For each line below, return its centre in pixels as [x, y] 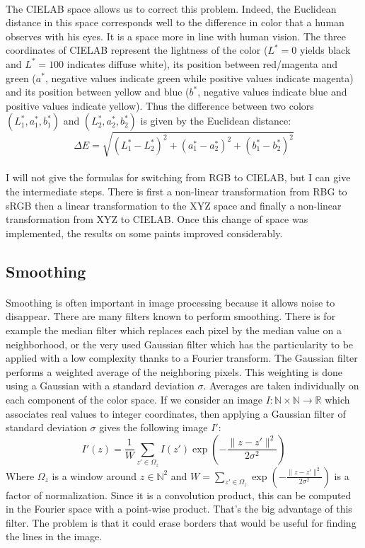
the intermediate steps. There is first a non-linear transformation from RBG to [176, 192]
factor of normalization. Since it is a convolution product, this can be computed [179, 495]
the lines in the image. [54, 536]
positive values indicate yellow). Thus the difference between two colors [160, 105]
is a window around [94, 475]
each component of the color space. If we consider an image [134, 399]
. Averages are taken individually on [281, 386]
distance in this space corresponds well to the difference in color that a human [175, 22]
